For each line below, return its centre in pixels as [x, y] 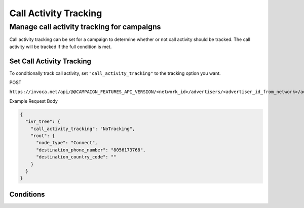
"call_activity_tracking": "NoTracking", [83, 129]
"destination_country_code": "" [76, 157]
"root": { [43, 136]
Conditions [27, 194]
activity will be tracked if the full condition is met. [61, 47]
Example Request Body [34, 101]
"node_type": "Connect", [67, 143]
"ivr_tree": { [43, 122]
